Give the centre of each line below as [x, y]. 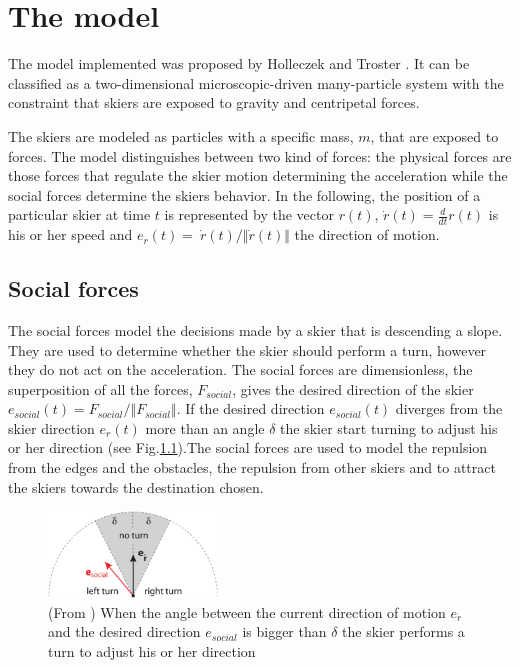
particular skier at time [79, 214]
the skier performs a [403, 631]
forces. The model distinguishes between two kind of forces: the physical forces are [260, 155]
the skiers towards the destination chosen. [136, 486]
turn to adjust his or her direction [152, 650]
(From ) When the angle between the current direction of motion [247, 611]
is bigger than [284, 631]
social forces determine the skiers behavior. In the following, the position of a [244, 194]
